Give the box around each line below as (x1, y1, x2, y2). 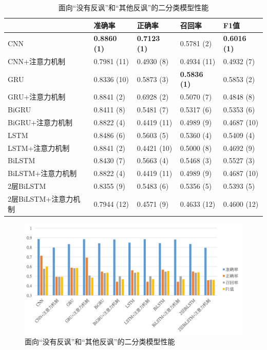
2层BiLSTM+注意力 (8, 193, 73, 204)
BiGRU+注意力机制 (8, 116, 73, 127)
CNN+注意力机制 (8, 55, 65, 66)
